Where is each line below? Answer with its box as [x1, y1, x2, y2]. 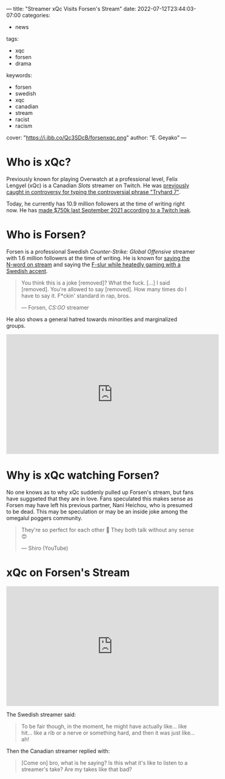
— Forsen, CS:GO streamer [21, 303, 90, 311]
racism [15, 122, 32, 130]
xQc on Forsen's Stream [6, 566, 130, 580]
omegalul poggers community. [6, 514, 83, 522]
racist [15, 116, 30, 123]
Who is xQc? [6, 155, 72, 169]
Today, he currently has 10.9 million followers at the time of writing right [6, 200, 185, 207]
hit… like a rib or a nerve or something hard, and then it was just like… [21, 729, 195, 736]
